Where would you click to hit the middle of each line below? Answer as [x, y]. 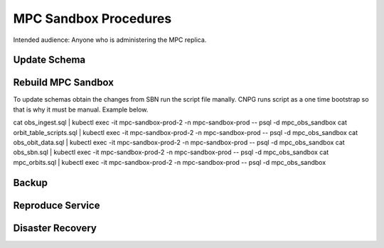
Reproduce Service [57, 205]
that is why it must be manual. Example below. [81, 109]
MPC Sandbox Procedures [92, 18]
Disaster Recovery [55, 228]
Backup [30, 182]
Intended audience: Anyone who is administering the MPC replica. [110, 40]
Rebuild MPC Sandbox [63, 83]
